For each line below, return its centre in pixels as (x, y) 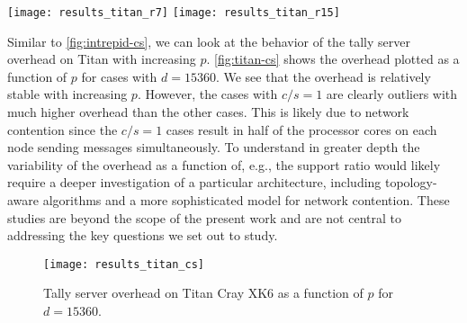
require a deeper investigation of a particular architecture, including (194, 182)
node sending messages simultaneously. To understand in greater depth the (214, 147)
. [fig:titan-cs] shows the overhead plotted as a (333, 59)
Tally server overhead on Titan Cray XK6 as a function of (203, 293)
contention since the (63, 129)
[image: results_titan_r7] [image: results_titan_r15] (174, 13)
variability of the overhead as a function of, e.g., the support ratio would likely (224, 164)
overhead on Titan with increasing (102, 59)
